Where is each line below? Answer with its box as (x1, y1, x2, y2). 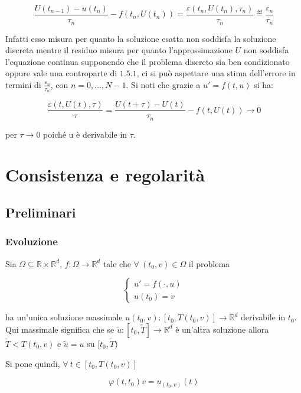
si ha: (254, 78, 273, 90)
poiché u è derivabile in (43, 128, 127, 140)
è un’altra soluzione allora (175, 323, 269, 335)
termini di (5, 78, 41, 90)
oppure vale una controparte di (5, 67, 117, 79)
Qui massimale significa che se (5, 323, 114, 335)
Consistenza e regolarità (5, 163, 205, 187)
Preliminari (5, 203, 76, 221)
